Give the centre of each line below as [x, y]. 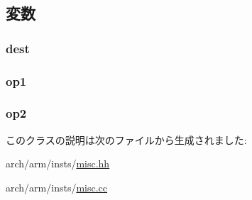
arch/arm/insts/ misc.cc [57, 187]
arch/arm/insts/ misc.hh [58, 163]
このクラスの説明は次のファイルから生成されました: [126, 139]
